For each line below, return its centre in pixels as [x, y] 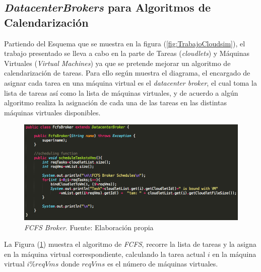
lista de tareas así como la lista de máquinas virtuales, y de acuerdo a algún [121, 92]
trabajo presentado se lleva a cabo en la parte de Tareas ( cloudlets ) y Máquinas [127, 53]
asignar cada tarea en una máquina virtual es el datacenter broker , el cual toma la [130, 82]
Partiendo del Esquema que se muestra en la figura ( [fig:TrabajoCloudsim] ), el [125, 43]
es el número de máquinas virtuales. [162, 264]
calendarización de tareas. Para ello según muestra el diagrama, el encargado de [127, 73]
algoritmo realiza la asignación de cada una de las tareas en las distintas [115, 103]
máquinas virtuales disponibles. [52, 112]
